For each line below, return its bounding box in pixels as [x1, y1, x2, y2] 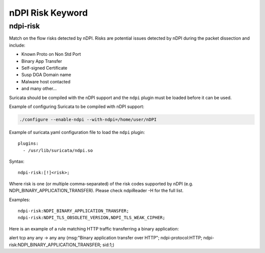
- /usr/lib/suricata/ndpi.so [23, 148, 93, 153]
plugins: [18, 141, 39, 147]
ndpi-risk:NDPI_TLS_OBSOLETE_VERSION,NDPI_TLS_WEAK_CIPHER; [18, 215, 165, 221]
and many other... [21, 86, 57, 92]
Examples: [9, 197, 30, 202]
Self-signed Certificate [21, 65, 68, 71]
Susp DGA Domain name [21, 72, 71, 78]
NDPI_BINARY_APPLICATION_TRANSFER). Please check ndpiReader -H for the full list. [9, 188, 184, 194]
